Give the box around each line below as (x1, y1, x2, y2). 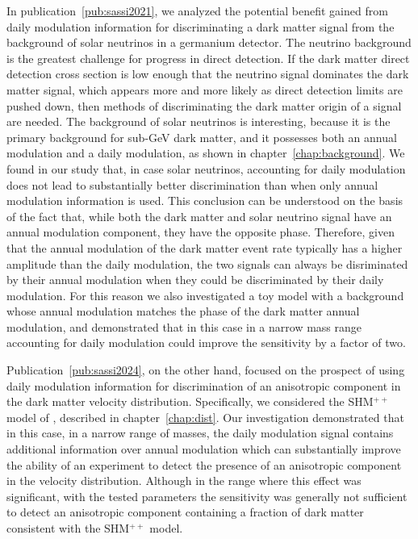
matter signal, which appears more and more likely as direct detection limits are (6, 81, 403, 98)
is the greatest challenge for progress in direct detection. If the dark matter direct (6, 49, 410, 66)
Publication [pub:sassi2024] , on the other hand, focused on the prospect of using (6, 361, 405, 378)
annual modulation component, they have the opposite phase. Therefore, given (6, 224, 395, 240)
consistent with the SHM (6, 520, 130, 536)
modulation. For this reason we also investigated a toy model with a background (6, 286, 404, 303)
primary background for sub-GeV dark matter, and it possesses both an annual (6, 128, 397, 145)
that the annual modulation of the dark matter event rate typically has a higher (6, 239, 403, 256)
